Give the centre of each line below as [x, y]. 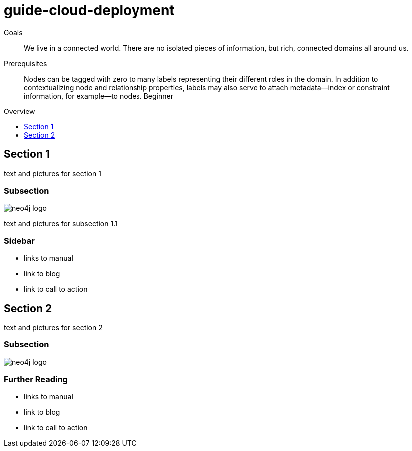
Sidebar [19, 241]
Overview [20, 111]
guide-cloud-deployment [89, 10]
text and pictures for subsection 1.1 [61, 224]
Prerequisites [26, 63]
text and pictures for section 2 [53, 327]
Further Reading [36, 380]
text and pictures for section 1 [53, 173]
